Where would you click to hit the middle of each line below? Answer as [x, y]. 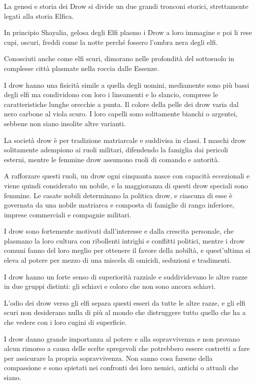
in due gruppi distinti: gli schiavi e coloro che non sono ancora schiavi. [110, 286]
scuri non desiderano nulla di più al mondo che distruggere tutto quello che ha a [125, 312]
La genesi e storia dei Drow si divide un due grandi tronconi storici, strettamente [126, 6]
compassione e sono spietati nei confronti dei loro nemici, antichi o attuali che [121, 367]
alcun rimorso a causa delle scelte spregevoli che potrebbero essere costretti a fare [127, 348]
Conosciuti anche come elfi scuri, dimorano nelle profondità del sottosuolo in [119, 58]
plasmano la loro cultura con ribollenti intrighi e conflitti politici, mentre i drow [124, 240]
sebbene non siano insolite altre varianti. [65, 123]
